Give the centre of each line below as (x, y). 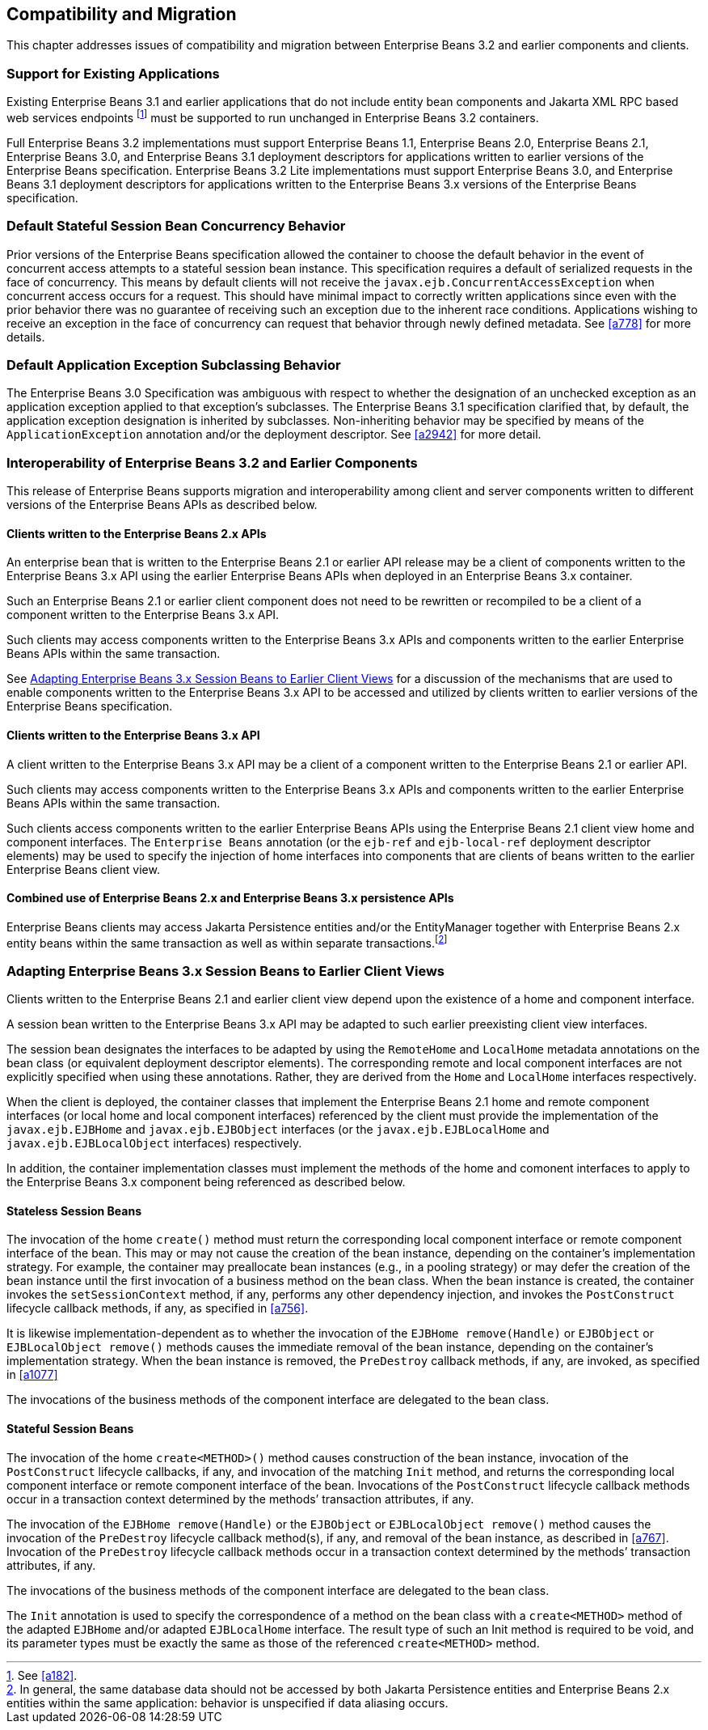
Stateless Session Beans (74, 1211)
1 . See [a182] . (42, 1675)
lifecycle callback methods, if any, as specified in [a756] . (158, 1308)
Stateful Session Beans (70, 1428)
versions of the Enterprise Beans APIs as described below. (162, 505)
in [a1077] (32, 1375)
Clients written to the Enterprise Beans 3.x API (133, 735)
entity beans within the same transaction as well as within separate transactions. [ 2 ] (227, 941)
